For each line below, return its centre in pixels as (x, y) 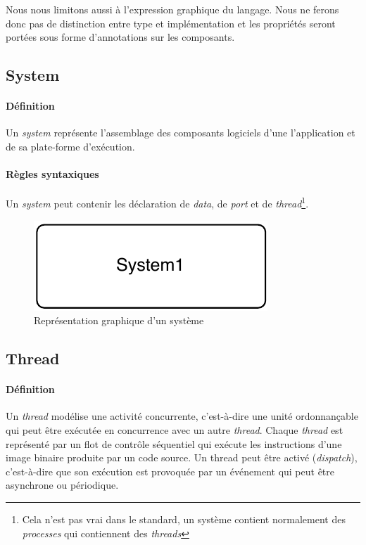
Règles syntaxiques (52, 174)
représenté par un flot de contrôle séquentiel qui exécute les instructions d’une (174, 443)
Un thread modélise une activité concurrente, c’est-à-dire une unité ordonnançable (182, 416)
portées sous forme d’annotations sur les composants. (120, 37)
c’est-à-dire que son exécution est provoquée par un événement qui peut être (170, 471)
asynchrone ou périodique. (62, 485)
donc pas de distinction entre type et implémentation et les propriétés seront (171, 23)
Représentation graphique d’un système (119, 320)
